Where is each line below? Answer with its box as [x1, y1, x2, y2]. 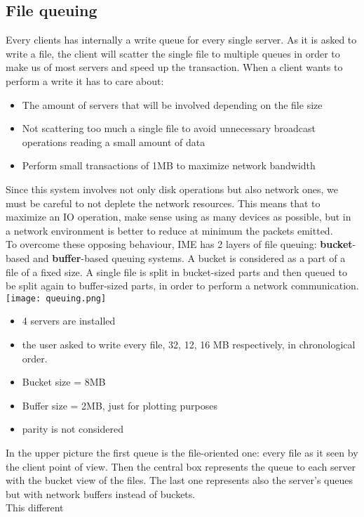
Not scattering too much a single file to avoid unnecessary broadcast [22, 121, 316, 136]
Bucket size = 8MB [22, 374, 106, 389]
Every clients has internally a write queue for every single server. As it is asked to [6, 32, 357, 47]
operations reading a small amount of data [22, 134, 205, 149]
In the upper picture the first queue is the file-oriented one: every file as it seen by [6, 445, 358, 459]
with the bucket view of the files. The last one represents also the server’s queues [6, 473, 353, 487]
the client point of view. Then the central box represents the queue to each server [6, 459, 356, 473]
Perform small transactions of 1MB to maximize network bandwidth [22, 158, 316, 173]
